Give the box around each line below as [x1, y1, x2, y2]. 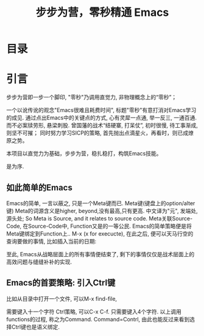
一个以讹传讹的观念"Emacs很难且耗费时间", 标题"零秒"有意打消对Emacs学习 [6, 107, 197, 114]
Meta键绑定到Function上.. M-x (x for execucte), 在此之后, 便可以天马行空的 [6, 229, 194, 237]
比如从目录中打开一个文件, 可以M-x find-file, [6, 295, 118, 302]
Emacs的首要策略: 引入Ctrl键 [6, 278, 116, 288]
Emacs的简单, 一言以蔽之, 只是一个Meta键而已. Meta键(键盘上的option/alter [6, 199, 195, 207]
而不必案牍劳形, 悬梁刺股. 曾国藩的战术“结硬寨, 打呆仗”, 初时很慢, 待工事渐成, [6, 122, 198, 129]
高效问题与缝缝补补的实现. [6, 258, 72, 265]
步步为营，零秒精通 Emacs [35, 5, 169, 19]
